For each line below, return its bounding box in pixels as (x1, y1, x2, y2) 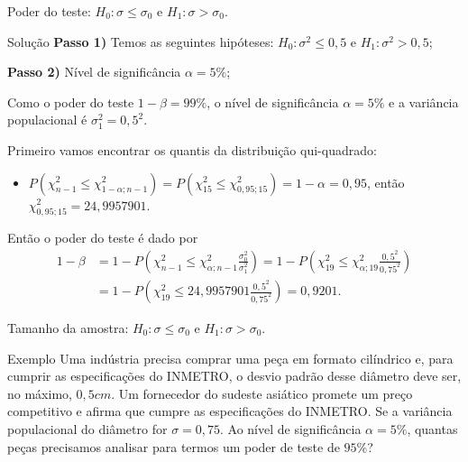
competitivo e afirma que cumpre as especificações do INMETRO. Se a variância (7, 402, 453, 420)
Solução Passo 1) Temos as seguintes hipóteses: (7, 32, 274, 51)
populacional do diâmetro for (7, 419, 168, 438)
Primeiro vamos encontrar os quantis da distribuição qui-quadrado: (7, 140, 377, 159)
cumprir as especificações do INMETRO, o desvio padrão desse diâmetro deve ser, (7, 366, 462, 385)
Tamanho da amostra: (7, 319, 129, 337)
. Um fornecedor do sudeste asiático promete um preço (111, 383, 413, 402)
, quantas (407, 419, 458, 438)
